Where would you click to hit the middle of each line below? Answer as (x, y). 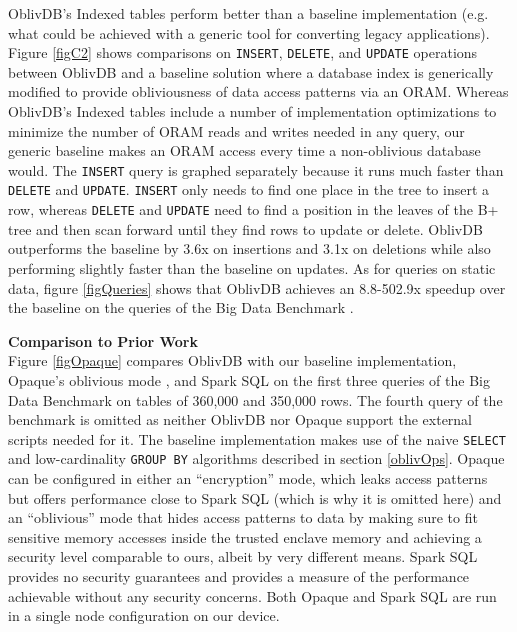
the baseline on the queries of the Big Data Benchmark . (181, 307)
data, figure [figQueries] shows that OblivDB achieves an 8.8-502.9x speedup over (257, 287)
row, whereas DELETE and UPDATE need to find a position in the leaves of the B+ (253, 209)
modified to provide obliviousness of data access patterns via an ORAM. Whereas (258, 91)
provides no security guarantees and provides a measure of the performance (239, 576)
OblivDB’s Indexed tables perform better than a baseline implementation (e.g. (248, 13)
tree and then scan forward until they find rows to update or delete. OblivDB (245, 228)
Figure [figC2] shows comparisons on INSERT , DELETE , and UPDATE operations (243, 52)
